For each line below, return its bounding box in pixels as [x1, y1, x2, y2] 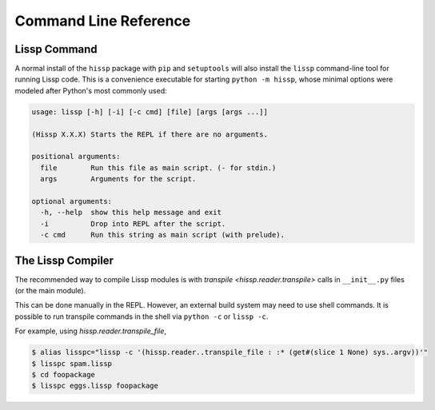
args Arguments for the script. [40, 174, 197, 184]
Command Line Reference [14, 12, 191, 30]
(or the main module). [14, 286, 86, 296]
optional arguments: [31, 197, 112, 205]
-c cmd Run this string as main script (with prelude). [40, 230, 285, 240]
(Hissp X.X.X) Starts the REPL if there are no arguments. [31, 129, 268, 139]
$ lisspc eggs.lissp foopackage [31, 381, 159, 391]
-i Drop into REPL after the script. [40, 219, 226, 228]
